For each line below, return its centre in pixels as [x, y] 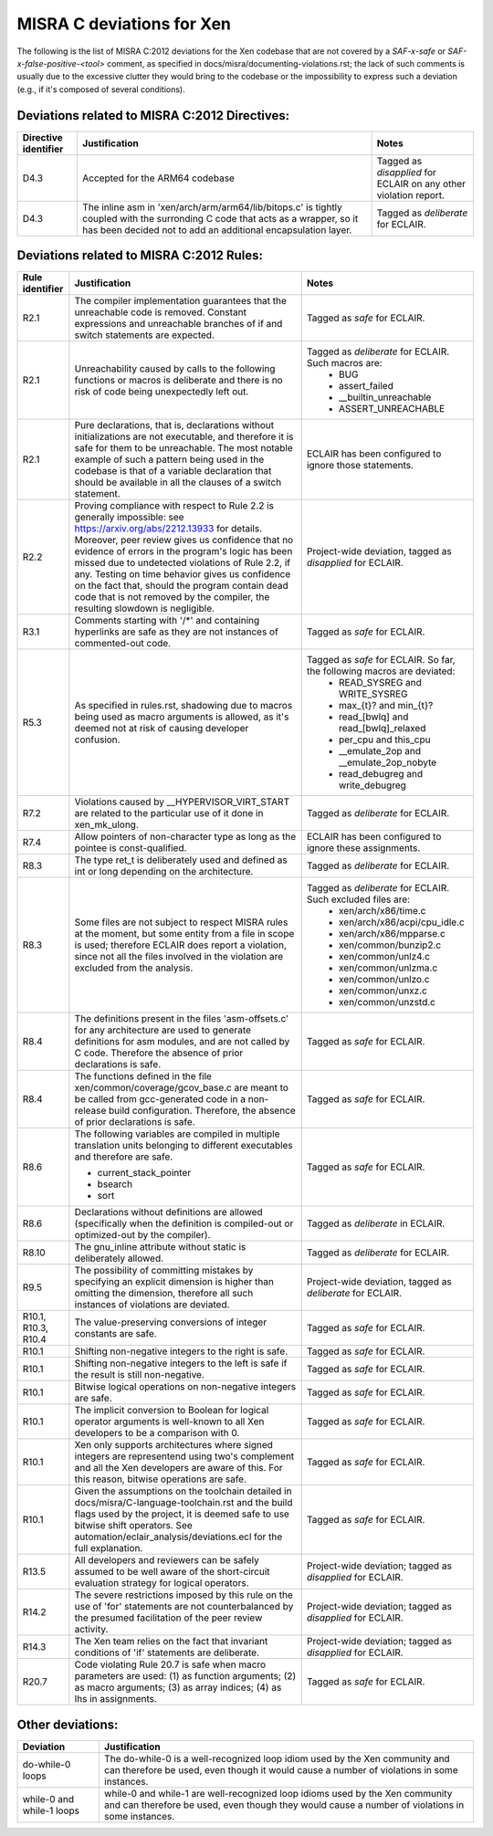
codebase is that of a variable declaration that [173, 471]
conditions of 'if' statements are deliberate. [167, 1652]
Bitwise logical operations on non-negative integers [185, 1387]
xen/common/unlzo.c [384, 980]
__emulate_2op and [380, 751]
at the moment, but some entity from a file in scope [184, 934]
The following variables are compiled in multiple [177, 1134]
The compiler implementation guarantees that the [181, 301]
